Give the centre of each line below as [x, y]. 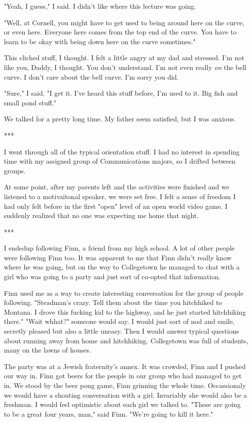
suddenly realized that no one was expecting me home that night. [101, 215]
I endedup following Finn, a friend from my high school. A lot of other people [119, 248]
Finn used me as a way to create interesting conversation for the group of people [124, 293]
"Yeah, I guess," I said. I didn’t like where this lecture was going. [100, 6]
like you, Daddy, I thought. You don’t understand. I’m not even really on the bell [125, 67]
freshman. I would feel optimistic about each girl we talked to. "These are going [122, 404]
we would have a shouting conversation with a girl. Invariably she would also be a [126, 395]
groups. [15, 170]
